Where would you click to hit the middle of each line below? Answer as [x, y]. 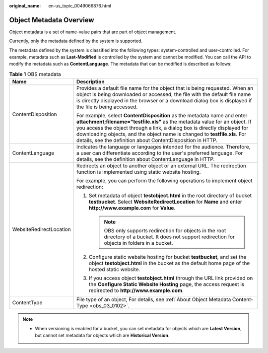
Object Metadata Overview [52, 20]
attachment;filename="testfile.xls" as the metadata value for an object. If [164, 122]
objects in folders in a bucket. [138, 243]
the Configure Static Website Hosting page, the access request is [167, 284]
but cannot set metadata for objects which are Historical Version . [102, 336]
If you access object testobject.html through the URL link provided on [171, 278]
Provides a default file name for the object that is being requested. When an [165, 88]
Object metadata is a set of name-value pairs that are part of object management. [93, 32]
